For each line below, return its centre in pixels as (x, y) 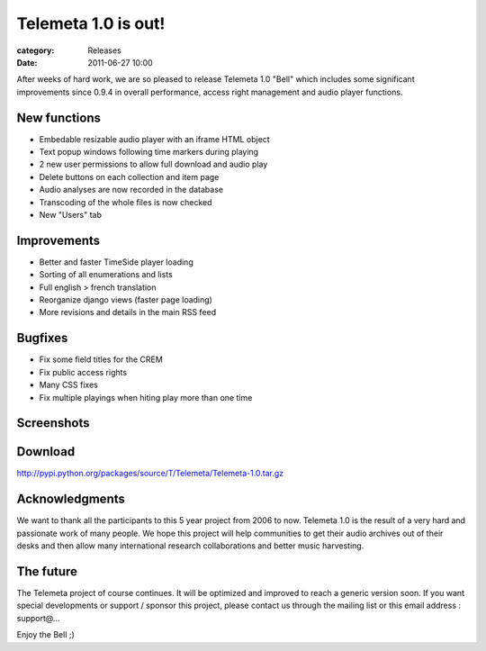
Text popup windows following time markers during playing (149, 152)
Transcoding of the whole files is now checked (126, 202)
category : (36, 50)
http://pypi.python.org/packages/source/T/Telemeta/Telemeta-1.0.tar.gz (150, 474)
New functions (59, 118)
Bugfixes (42, 338)
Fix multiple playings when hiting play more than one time (146, 397)
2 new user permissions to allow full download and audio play (153, 164)
